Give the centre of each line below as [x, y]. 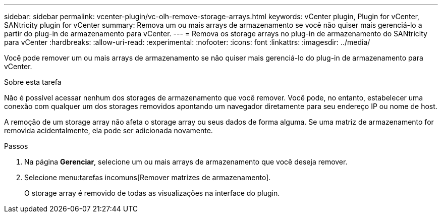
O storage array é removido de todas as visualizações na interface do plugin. [152, 193]
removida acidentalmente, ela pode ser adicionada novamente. [108, 130]
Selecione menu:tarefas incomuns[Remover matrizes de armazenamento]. [148, 177]
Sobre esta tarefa [33, 82]
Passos [16, 146]
